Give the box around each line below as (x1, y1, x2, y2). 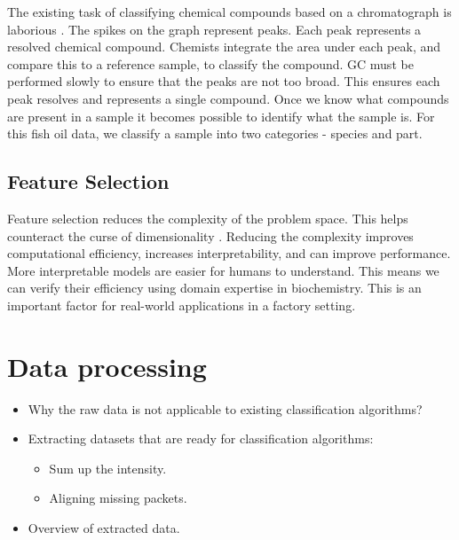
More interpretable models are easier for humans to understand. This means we (7, 261, 439, 279)
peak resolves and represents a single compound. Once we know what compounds (7, 89, 449, 107)
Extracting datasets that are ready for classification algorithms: (28, 429, 374, 448)
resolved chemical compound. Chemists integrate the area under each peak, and (7, 37, 441, 56)
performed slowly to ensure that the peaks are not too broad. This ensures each (7, 72, 440, 90)
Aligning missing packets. (49, 489, 187, 507)
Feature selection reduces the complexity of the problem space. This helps (7, 208, 408, 227)
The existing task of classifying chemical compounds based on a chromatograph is (7, 3, 452, 20)
